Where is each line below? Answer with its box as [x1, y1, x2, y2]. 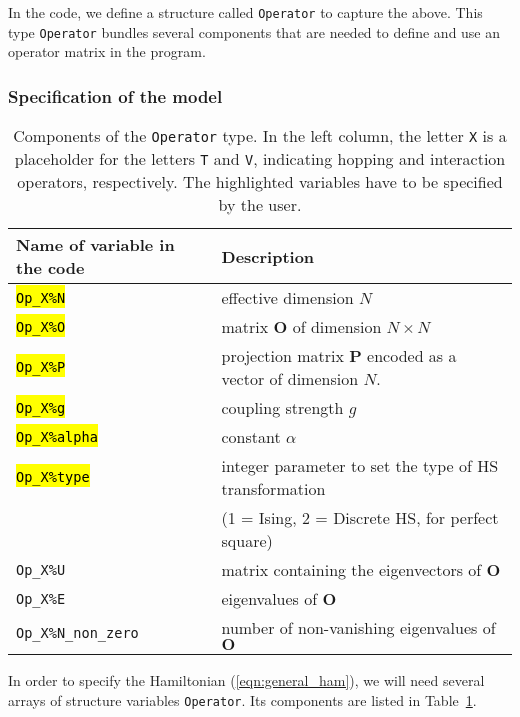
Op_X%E [16, 590, 66, 607]
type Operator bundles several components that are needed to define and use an [8, 21, 501, 42]
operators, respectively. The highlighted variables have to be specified [17, 170, 503, 194]
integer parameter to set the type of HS [221, 454, 499, 478]
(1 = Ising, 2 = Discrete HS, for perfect [221, 506, 499, 530]
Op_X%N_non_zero [16, 625, 139, 642]
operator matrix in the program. [8, 41, 206, 62]
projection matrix [221, 344, 344, 368]
